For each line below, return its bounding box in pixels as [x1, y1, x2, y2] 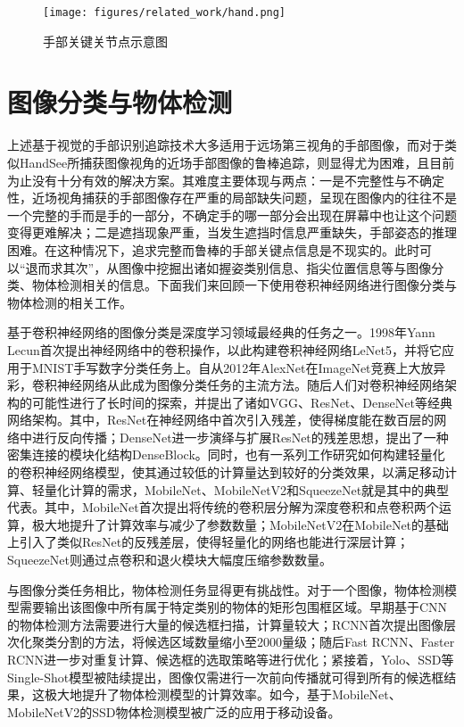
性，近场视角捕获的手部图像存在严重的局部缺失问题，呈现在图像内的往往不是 [7, 188, 457, 207]
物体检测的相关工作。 [7, 293, 132, 311]
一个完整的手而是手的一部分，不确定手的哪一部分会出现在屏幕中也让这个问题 [7, 205, 457, 224]
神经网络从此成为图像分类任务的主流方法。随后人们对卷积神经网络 [56, 376, 444, 394]
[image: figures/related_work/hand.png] [43, 6, 286, 19]
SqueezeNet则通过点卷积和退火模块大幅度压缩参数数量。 [7, 550, 332, 569]
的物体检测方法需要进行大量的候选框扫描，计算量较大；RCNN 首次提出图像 [7, 615, 444, 633]
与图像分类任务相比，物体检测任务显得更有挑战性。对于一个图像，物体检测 [7, 580, 444, 599]
